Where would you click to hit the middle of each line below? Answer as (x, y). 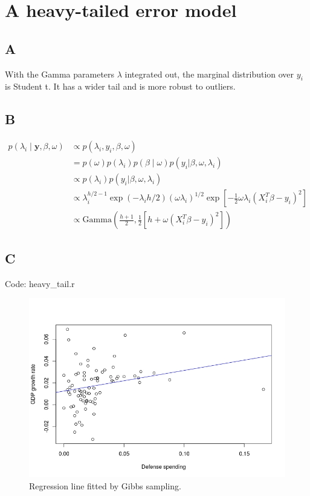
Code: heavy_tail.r (40, 283)
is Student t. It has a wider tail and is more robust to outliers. (120, 86)
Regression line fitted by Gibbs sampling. (105, 485)
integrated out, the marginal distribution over (209, 74)
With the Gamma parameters (60, 74)
